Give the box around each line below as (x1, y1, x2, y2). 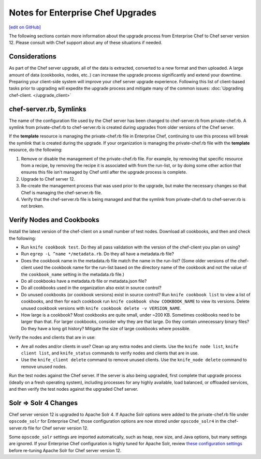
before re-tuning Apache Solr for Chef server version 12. (9, 447, 122, 453)
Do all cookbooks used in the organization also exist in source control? (21, 285, 162, 291)
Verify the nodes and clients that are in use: (9, 335, 96, 340)
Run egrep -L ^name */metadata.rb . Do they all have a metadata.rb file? (21, 251, 174, 257)
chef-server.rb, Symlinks (9, 105, 87, 113)
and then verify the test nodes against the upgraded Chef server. (9, 386, 139, 392)
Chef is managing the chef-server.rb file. (21, 189, 102, 196)
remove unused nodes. (21, 364, 67, 369)
